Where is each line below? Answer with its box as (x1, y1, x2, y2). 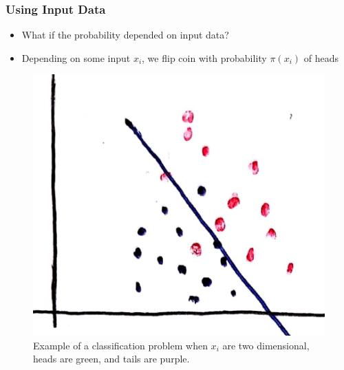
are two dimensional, (222, 338, 310, 352)
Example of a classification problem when (33, 338, 208, 352)
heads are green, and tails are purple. (33, 351, 190, 366)
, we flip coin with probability (142, 50, 267, 65)
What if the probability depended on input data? (21, 28, 229, 42)
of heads (303, 50, 338, 65)
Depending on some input (21, 50, 131, 65)
